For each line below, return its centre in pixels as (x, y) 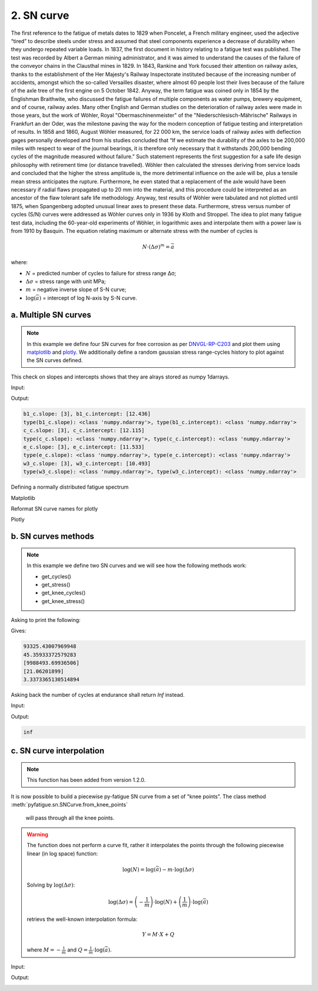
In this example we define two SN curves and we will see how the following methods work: (137, 565)
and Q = (78, 950)
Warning (37, 834)
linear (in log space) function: (62, 853)
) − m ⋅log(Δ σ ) (177, 869)
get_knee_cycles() (64, 593)
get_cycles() (57, 576)
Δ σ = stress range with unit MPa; (66, 281)
